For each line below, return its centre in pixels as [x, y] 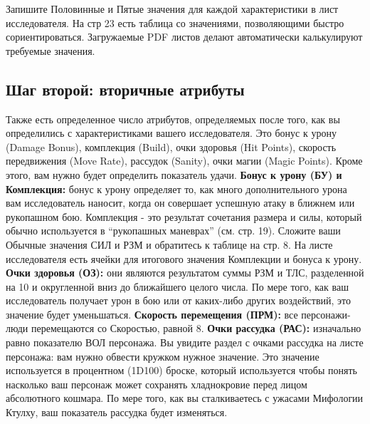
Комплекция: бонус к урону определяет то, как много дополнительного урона [176, 188]
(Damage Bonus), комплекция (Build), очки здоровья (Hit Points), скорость [171, 146]
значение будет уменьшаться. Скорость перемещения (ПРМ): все [152, 314]
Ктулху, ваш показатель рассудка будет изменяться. [117, 412]
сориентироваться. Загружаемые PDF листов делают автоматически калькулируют [184, 37]
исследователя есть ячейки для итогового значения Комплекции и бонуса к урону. [184, 258]
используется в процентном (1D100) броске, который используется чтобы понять [181, 370]
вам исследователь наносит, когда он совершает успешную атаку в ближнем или [180, 203]
